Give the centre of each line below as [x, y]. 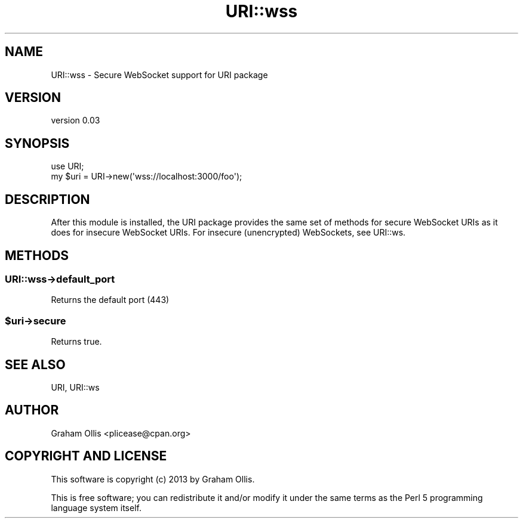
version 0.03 [76, 120]
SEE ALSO [35, 364]
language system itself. [96, 507]
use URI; [67, 166]
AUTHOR [32, 410]
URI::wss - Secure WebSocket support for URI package [159, 75]
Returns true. [76, 342]
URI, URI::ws [75, 387]
